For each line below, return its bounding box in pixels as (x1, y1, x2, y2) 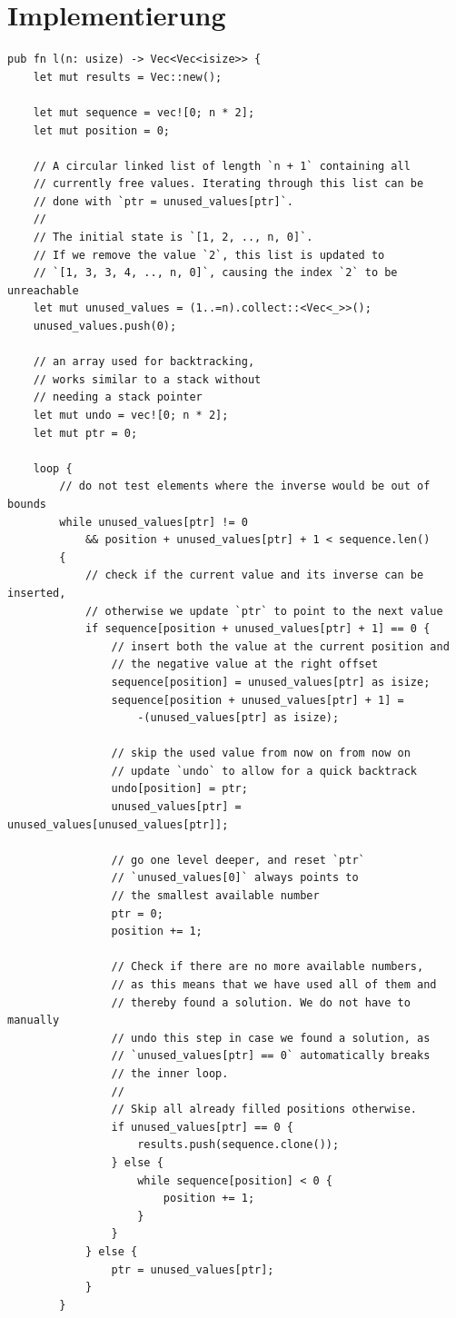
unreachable (7, 283, 79, 297)
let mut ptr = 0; (33, 426, 138, 440)
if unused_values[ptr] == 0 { (111, 1120, 293, 1134)
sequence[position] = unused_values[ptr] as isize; (111, 675, 431, 689)
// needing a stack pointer (33, 391, 203, 404)
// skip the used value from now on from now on (111, 747, 411, 760)
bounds (7, 497, 46, 510)
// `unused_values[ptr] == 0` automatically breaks (111, 1049, 431, 1063)
